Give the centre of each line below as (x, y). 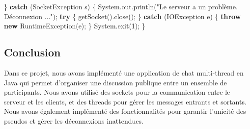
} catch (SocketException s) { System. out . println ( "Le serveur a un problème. (121, 6)
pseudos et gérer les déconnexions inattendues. (74, 120)
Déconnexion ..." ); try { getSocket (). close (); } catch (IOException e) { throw (123, 16)
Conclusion (32, 52)
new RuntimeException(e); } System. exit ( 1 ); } (75, 26)
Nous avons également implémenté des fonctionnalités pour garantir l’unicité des (125, 111)
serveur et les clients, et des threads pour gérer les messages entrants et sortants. (125, 101)
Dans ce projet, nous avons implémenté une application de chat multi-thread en (124, 72)
